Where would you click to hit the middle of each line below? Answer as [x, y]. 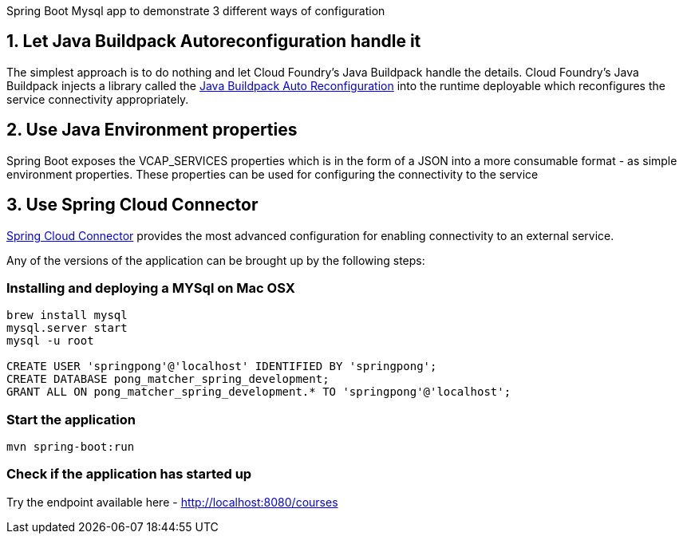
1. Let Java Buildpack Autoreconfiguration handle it [214, 41]
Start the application [71, 419]
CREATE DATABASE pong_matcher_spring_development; [168, 379]
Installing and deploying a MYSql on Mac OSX [151, 288]
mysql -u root [50, 341]
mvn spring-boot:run [71, 447]
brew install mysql [67, 315]
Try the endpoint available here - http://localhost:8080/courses [172, 502]
